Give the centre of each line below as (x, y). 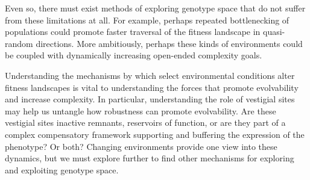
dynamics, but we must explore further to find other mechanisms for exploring (150, 158)
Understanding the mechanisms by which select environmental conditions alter (150, 75)
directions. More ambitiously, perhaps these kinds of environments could (169, 43)
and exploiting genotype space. (62, 169)
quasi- (274, 32)
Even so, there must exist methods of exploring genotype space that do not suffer (155, 8)
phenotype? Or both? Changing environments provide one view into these (141, 146)
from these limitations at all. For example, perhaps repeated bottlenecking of (147, 20)
